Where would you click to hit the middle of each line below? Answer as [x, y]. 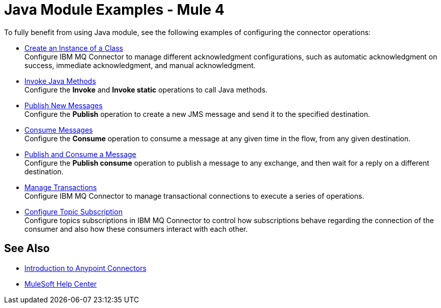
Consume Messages [59, 130]
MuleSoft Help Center [61, 284]
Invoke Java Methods [60, 81]
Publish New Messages [64, 105]
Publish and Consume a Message [80, 154]
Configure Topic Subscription [73, 211]
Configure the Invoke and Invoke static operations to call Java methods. [146, 89]
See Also [27, 249]
